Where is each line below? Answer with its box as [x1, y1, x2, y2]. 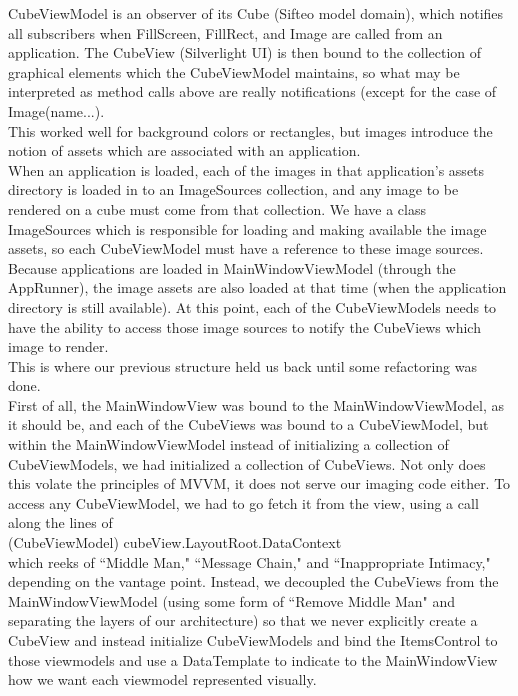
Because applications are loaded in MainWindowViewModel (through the [8, 257, 456, 278]
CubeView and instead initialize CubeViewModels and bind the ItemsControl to [8, 630, 498, 650]
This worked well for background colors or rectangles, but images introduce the [8, 120, 493, 141]
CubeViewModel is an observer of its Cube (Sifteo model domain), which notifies [8, 3, 504, 23]
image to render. [8, 336, 109, 357]
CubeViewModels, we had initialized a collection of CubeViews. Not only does [8, 453, 486, 474]
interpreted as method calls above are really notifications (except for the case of [8, 81, 497, 102]
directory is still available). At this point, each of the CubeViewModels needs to [8, 296, 497, 317]
